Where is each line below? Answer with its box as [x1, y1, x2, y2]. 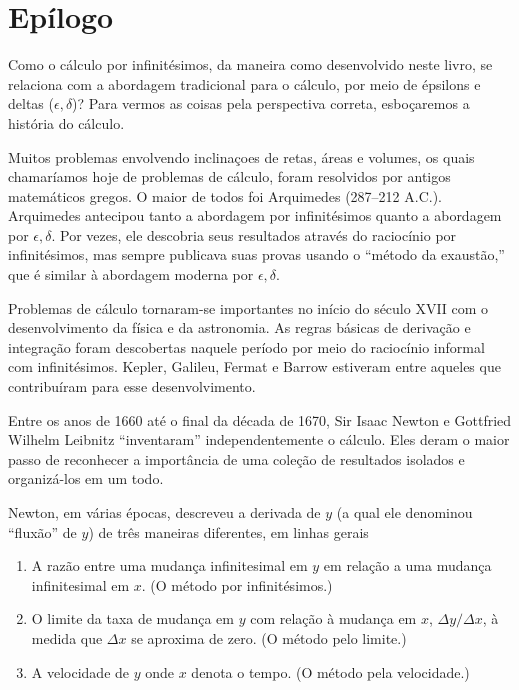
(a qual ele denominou [336, 502, 473, 522]
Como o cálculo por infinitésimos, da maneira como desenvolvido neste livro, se [8, 54, 493, 75]
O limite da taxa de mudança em [31, 608, 234, 629]
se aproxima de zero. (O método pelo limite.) [131, 627, 407, 648]
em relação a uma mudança [323, 555, 492, 576]
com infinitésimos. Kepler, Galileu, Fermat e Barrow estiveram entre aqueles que [8, 356, 501, 377]
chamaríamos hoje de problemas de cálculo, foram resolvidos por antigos [8, 166, 451, 187]
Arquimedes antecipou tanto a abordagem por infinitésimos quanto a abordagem [8, 205, 502, 226]
